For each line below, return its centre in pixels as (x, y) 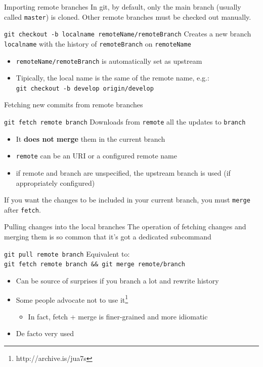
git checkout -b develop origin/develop (85, 88)
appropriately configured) (55, 182)
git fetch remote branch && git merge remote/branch (95, 264)
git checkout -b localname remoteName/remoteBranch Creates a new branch (128, 34)
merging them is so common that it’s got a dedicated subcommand (108, 237)
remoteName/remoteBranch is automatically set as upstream (109, 60)
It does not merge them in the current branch (91, 138)
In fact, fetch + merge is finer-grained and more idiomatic (118, 316)
